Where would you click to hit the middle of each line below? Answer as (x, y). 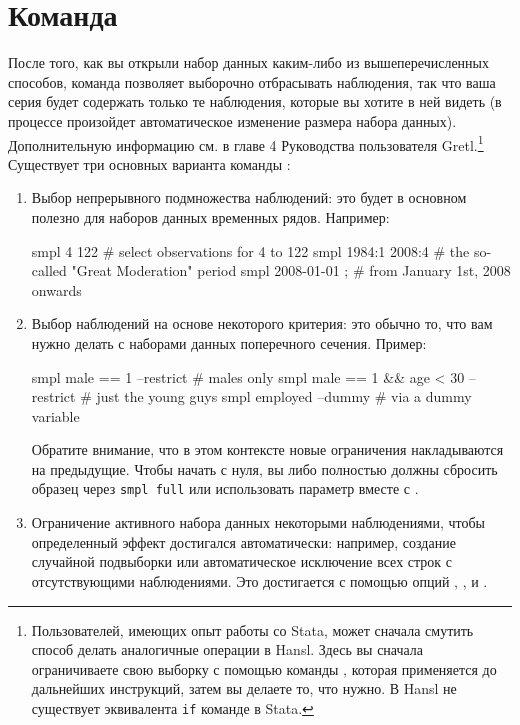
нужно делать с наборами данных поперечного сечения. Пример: (229, 342)
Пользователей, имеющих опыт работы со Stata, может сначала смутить (252, 629)
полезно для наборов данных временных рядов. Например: (210, 216)
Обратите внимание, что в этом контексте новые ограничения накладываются (267, 449)
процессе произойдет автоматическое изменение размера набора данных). (232, 120)
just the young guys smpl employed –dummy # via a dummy (284, 396)
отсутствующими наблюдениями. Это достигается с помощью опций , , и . (259, 580)
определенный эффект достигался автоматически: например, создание (243, 541)
